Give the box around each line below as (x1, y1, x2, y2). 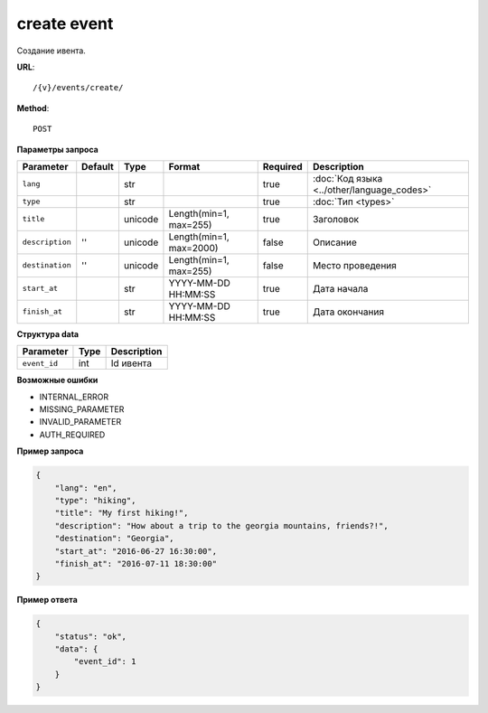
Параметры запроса (16, 144, 99, 155)
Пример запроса (16, 446, 84, 456)
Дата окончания (312, 305, 384, 318)
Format (168, 160, 201, 173)
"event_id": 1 (73, 656, 136, 667)
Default (81, 160, 115, 173)
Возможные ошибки (16, 375, 99, 386)
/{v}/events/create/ (33, 82, 124, 93)
